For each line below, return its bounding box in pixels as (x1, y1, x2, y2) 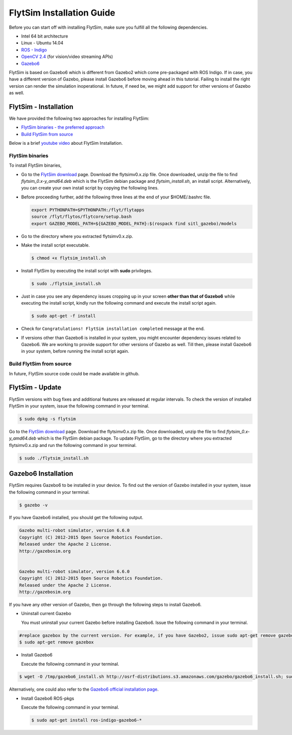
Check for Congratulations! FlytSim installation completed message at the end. (21, 326, 205, 331)
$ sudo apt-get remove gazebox (19, 639, 94, 645)
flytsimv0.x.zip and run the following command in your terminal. (9, 442, 137, 448)
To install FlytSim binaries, (9, 162, 62, 168)
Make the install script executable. (21, 242, 90, 248)
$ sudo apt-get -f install (31, 313, 96, 319)
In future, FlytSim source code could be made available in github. (9, 370, 140, 376)
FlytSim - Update (9, 383, 62, 392)
